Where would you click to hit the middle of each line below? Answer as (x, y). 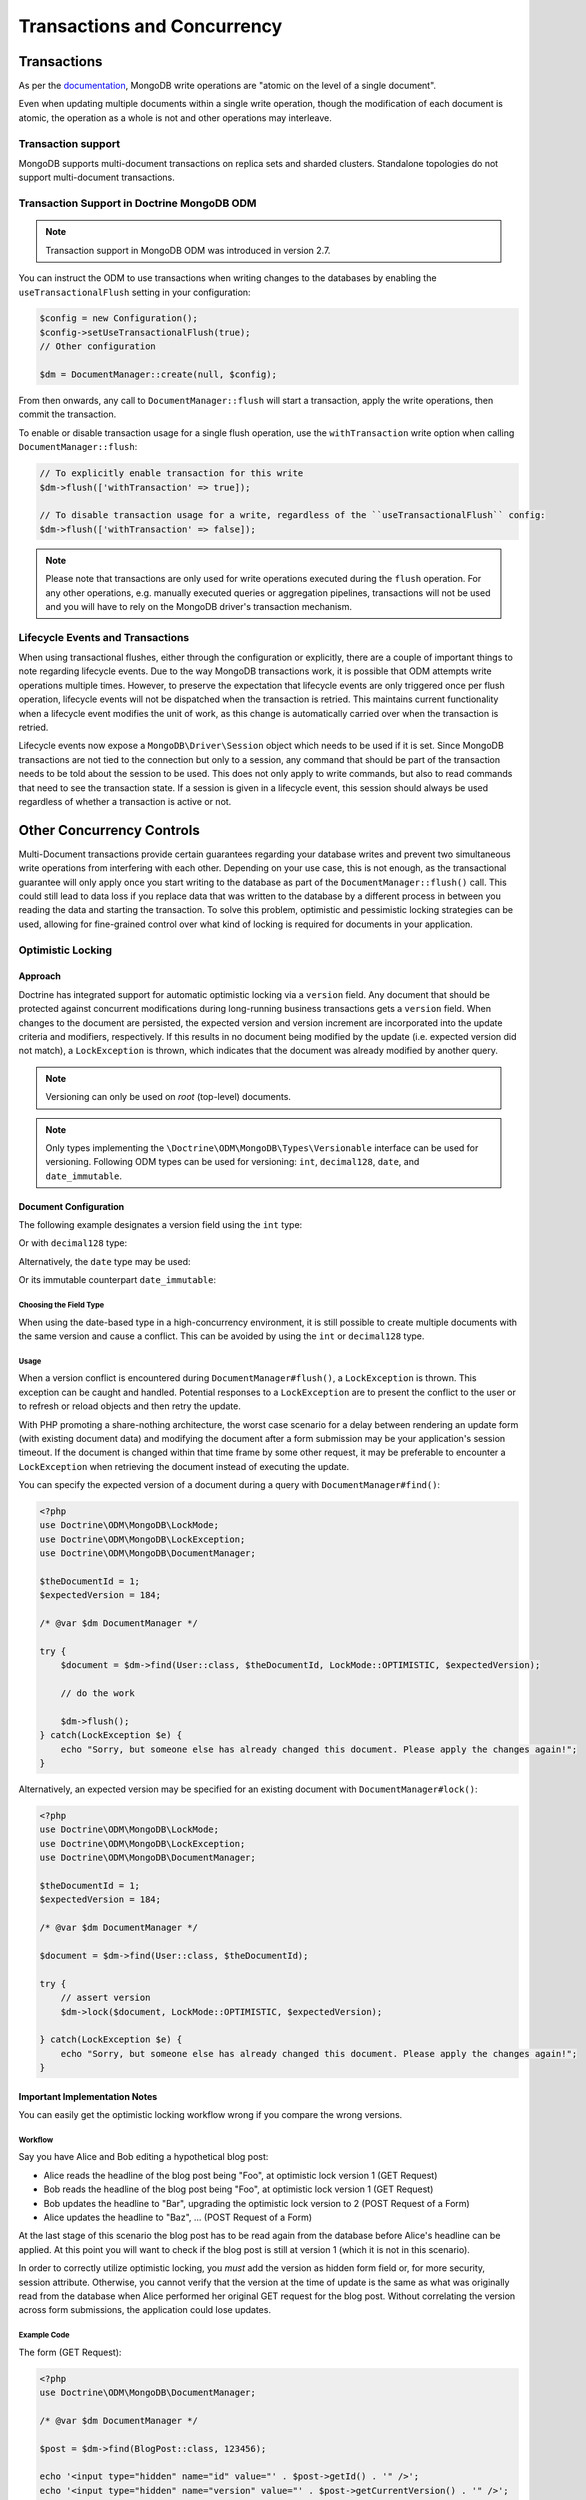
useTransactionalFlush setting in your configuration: (134, 292)
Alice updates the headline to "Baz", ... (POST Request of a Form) (178, 2217)
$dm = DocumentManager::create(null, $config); (158, 374)
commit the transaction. (67, 414)
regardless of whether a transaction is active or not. (125, 801)
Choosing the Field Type (61, 1305)
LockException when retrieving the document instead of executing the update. (184, 1466)
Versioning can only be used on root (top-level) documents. (168, 1097)
